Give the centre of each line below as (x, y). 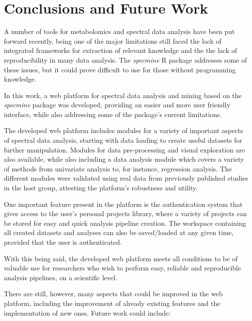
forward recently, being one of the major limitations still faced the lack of (113, 41)
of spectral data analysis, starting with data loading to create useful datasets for (123, 140)
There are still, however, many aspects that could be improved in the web (113, 294)
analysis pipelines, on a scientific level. (61, 277)
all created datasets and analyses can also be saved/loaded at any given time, (119, 232)
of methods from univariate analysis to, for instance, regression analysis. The (118, 168)
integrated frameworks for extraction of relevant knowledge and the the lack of (120, 50)
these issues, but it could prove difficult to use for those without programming (120, 69)
